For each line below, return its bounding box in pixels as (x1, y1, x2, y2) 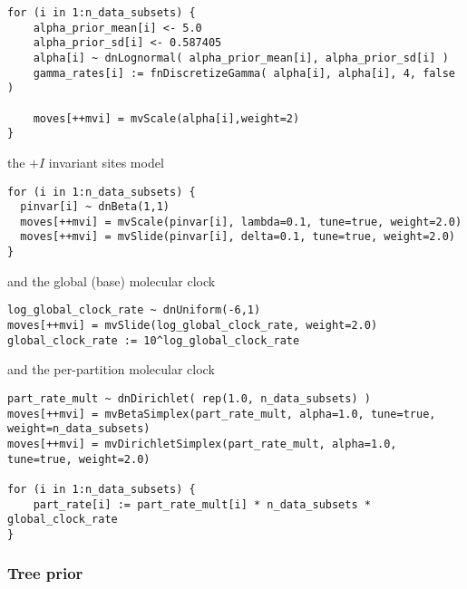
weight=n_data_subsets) (7, 422, 151, 436)
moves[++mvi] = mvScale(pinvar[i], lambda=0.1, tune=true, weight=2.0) (20, 215, 462, 228)
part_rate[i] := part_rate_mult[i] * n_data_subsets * (33, 497, 371, 511)
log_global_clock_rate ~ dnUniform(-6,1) (7, 304, 261, 317)
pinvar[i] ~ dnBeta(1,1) (20, 200, 170, 214)
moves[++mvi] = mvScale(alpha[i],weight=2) (33, 111, 300, 125)
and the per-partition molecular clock (7, 360, 215, 379)
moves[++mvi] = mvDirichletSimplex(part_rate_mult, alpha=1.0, (7, 437, 397, 450)
